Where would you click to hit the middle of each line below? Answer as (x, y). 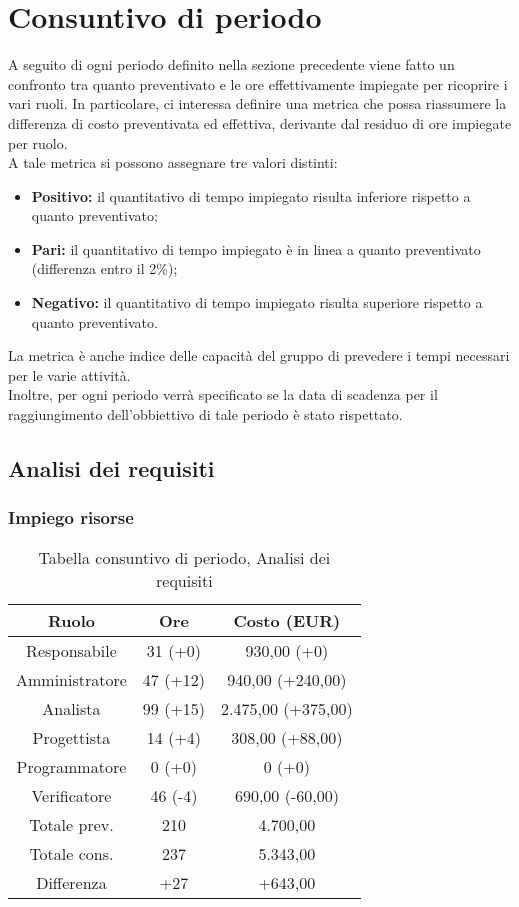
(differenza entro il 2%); (104, 268)
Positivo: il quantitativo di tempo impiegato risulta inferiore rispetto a (251, 195)
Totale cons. (71, 853)
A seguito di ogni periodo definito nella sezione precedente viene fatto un (231, 64)
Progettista (71, 737)
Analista (71, 708)
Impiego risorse (71, 517)
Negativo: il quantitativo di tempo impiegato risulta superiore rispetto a (257, 302)
